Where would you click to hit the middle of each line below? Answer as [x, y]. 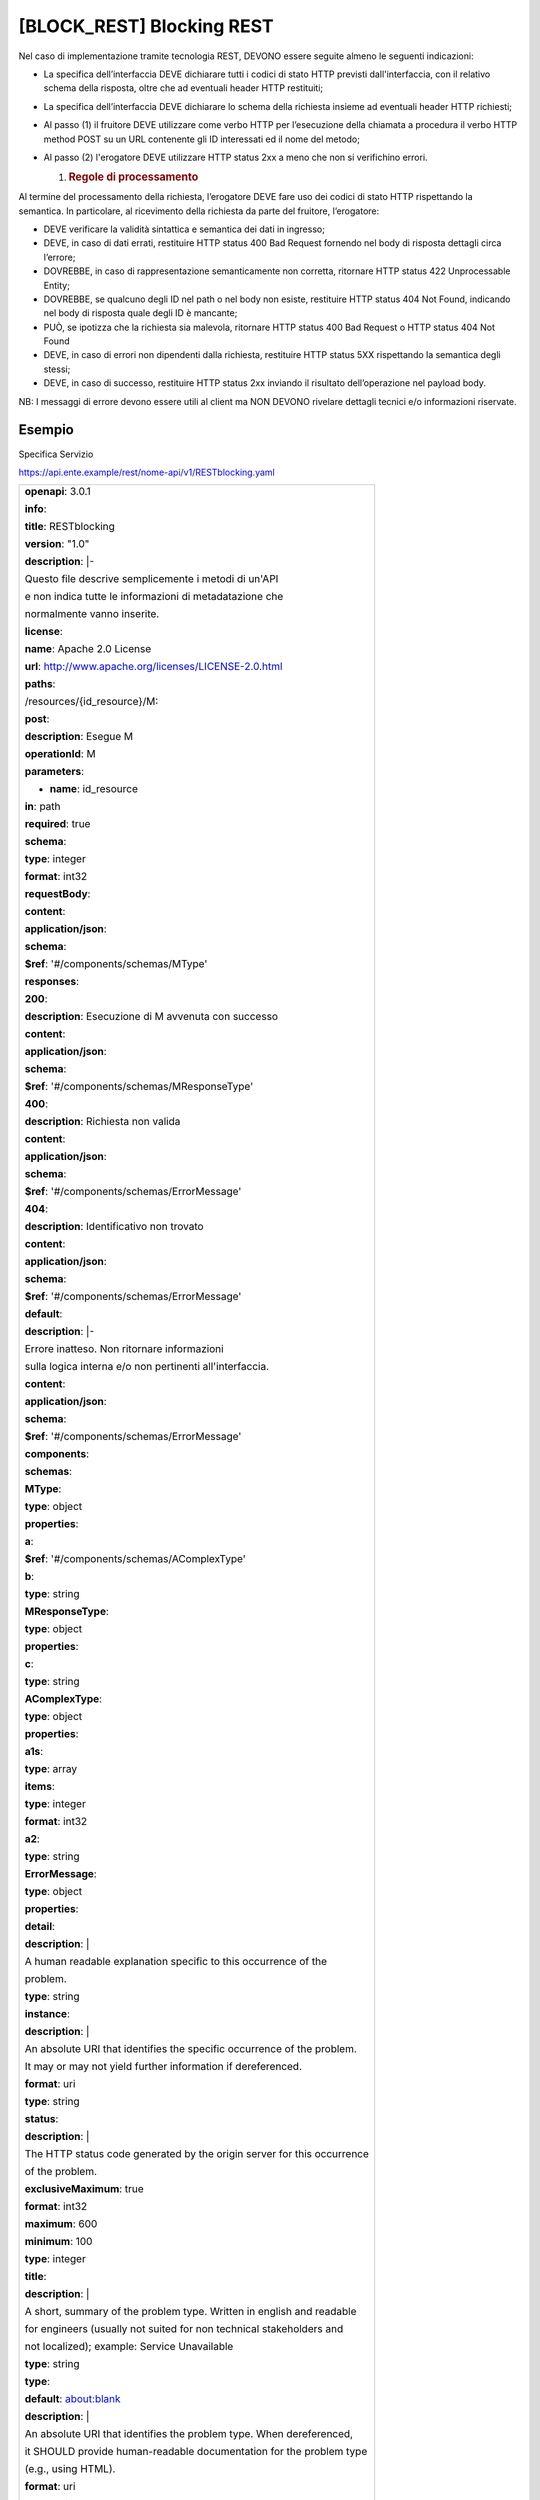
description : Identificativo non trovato [114, 1227]
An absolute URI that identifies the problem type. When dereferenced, [189, 2434]
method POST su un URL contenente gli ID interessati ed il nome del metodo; [201, 139]
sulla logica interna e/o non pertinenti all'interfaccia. [147, 1367]
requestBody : [57, 894]
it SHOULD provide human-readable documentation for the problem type [196, 2452]
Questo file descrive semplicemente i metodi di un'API [151, 579]
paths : [40, 684]
